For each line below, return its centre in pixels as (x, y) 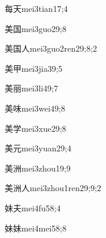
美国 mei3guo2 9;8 (36, 28)
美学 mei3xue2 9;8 (36, 128)
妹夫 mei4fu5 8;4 (33, 207)
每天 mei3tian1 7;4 (36, 8)
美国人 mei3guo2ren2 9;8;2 (51, 48)
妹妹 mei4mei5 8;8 (36, 228)
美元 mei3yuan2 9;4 (38, 148)
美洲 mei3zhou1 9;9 (38, 168)
